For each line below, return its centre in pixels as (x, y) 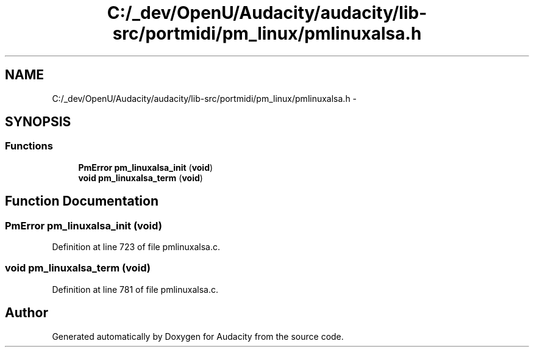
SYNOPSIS (38, 122)
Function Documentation (82, 201)
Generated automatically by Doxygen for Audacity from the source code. (198, 336)
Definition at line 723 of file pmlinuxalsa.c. (136, 247)
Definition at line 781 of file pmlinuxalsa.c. (135, 289)
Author (27, 313)
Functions (29, 146)
